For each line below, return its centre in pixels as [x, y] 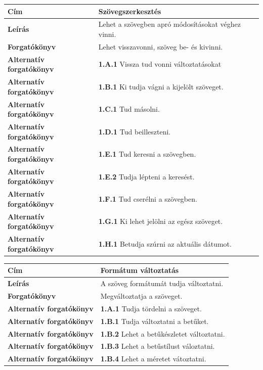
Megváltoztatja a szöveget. [141, 296]
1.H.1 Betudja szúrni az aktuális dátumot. [165, 243]
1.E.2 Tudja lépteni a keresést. [146, 176]
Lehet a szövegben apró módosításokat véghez [169, 24]
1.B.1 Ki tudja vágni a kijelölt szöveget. [161, 86]
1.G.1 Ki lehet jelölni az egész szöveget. [161, 221]
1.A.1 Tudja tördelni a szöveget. [151, 308]
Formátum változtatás [140, 270]
